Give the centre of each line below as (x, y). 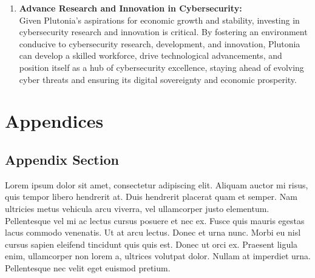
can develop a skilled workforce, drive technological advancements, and (151, 55)
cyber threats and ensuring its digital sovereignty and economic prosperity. (158, 79)
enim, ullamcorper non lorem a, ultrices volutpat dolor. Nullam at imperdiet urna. (158, 256)
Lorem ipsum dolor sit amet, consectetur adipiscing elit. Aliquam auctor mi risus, (157, 184)
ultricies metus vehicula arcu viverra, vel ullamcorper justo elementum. (137, 208)
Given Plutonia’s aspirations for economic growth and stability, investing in (159, 20)
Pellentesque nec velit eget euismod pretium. (88, 267)
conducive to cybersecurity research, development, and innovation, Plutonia (160, 43)
